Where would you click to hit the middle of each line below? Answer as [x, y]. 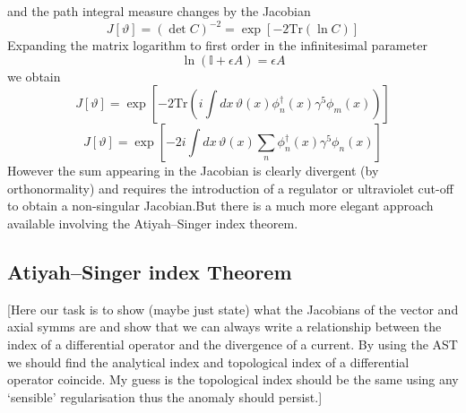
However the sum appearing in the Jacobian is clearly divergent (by [193, 171]
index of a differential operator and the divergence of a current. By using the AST [233, 344]
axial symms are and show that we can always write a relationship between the [224, 327]
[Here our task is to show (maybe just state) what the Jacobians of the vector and [233, 309]
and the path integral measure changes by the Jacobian [159, 11]
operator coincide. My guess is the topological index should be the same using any [233, 379]
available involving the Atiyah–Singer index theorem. [153, 224]
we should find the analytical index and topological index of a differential [208, 361]
